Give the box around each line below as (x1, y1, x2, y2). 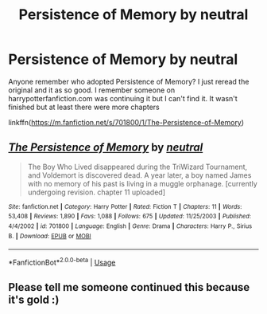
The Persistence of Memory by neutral (8, 141, 203, 155)
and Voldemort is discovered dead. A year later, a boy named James (27, 170, 252, 180)
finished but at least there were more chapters (8, 102, 161, 112)
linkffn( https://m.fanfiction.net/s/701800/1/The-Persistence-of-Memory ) (8, 117, 245, 127)
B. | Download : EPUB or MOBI (8, 232, 91, 240)
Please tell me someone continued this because (8, 281, 250, 294)
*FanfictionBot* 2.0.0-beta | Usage (8, 257, 116, 268)
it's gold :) (8, 293, 60, 307)
